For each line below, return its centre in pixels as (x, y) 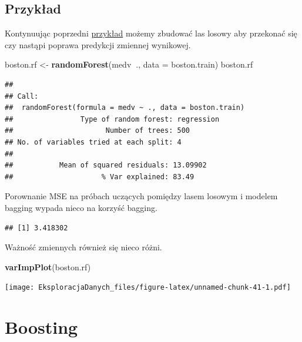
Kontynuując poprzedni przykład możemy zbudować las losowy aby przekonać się (151, 33)
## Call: (22, 96)
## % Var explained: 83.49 (100, 177)
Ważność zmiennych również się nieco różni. (83, 247)
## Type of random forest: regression (112, 119)
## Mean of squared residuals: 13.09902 (106, 165)
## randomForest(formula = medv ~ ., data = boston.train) (125, 108)
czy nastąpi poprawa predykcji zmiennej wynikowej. (98, 44)
